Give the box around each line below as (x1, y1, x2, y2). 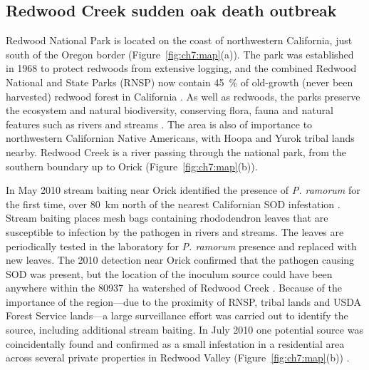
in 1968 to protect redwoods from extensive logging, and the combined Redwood (6, 61, 357, 76)
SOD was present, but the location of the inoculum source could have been (6, 266, 333, 281)
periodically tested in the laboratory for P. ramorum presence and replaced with (6, 238, 357, 253)
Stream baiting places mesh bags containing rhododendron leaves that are (6, 210, 328, 225)
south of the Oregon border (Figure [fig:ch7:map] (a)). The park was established (6, 46, 354, 61)
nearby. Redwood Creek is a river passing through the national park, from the (6, 144, 346, 159)
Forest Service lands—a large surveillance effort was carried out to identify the (6, 308, 348, 323)
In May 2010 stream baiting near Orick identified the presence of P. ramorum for (6, 183, 360, 197)
